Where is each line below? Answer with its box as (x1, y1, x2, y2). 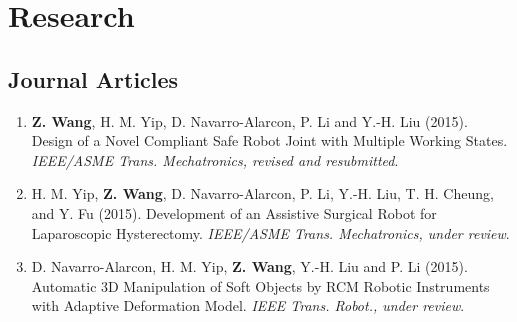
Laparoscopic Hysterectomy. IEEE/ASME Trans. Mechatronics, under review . (31, 222, 510, 243)
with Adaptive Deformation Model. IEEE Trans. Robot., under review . (31, 295, 465, 316)
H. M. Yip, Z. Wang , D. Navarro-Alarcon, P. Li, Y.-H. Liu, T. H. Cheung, (31, 183, 494, 204)
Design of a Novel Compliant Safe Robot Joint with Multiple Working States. (31, 130, 508, 151)
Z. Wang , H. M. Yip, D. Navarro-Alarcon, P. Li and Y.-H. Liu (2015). (31, 110, 468, 131)
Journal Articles (8, 63, 179, 94)
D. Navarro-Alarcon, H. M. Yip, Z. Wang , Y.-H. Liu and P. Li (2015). (31, 256, 468, 277)
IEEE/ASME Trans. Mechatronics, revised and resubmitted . (31, 149, 399, 170)
